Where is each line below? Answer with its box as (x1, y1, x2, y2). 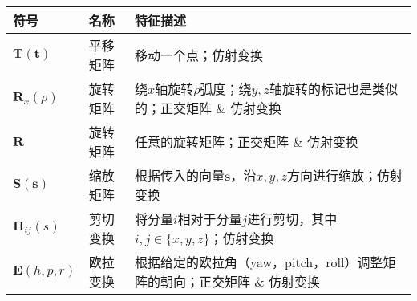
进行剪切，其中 (247, 209, 338, 228)
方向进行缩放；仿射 (286, 166, 403, 185)
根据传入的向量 (134, 166, 225, 185)
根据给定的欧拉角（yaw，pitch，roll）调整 (134, 253, 383, 271)
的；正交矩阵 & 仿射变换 (134, 99, 282, 117)
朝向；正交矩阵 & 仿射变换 (160, 272, 321, 291)
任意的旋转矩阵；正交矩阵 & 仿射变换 (134, 132, 359, 151)
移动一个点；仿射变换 (134, 46, 263, 64)
